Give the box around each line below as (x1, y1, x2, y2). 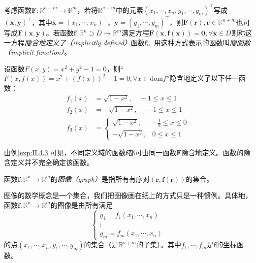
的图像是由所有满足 (50, 199, 113, 210)
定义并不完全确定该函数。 (10, 157, 94, 167)
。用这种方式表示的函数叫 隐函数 (147, 37, 251, 47)
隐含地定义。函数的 (181, 147, 244, 158)
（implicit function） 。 (4, 47, 71, 57)
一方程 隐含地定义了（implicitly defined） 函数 (4, 37, 145, 47)
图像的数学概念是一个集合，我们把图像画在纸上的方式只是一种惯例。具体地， (4, 190, 252, 200)
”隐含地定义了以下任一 (166, 73, 239, 83)
